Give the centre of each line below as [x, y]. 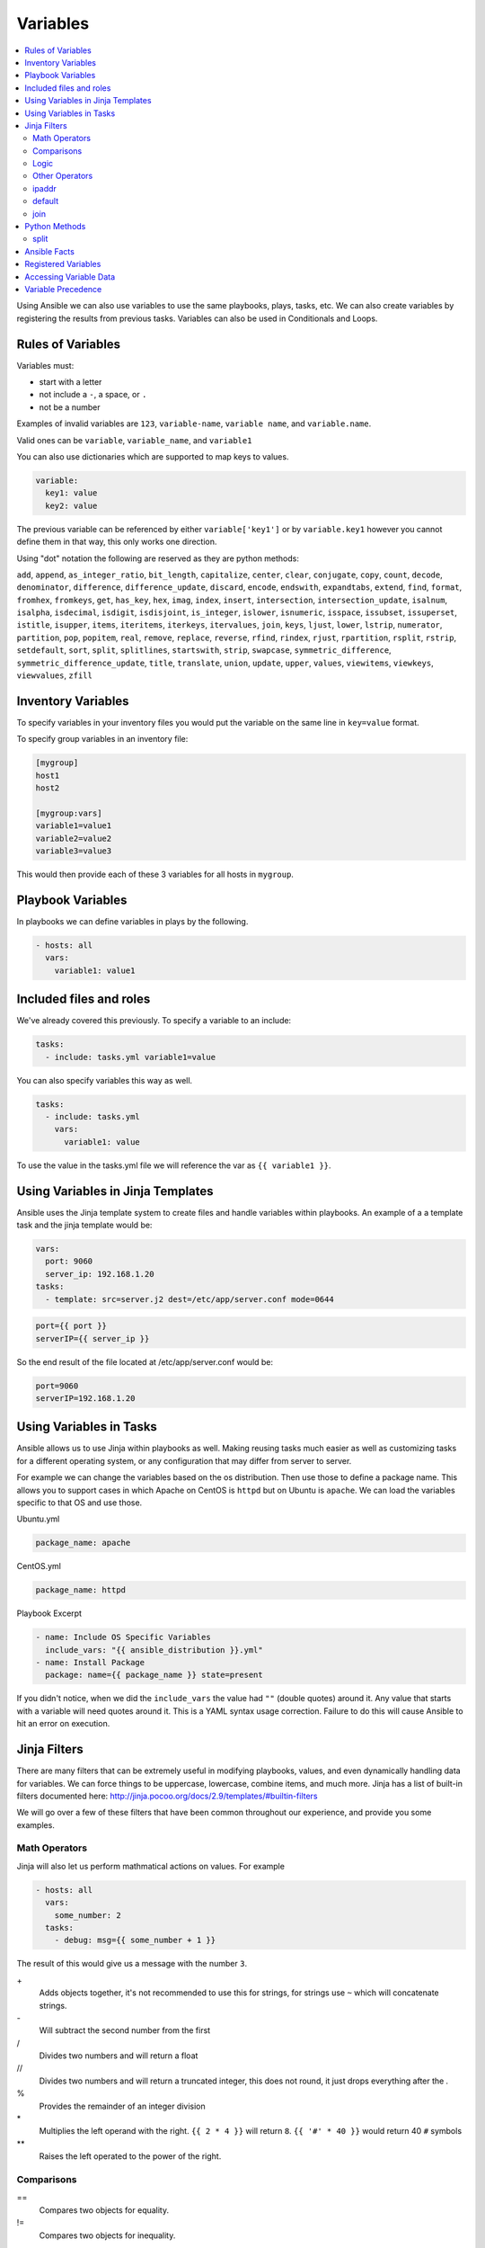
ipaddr [45, 188]
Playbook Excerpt [49, 1613]
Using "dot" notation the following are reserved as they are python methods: [158, 558]
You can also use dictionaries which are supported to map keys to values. [153, 457]
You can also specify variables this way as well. [105, 1080]
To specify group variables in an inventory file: [102, 739]
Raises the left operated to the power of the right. [130, 2156]
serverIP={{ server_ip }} [93, 1338]
